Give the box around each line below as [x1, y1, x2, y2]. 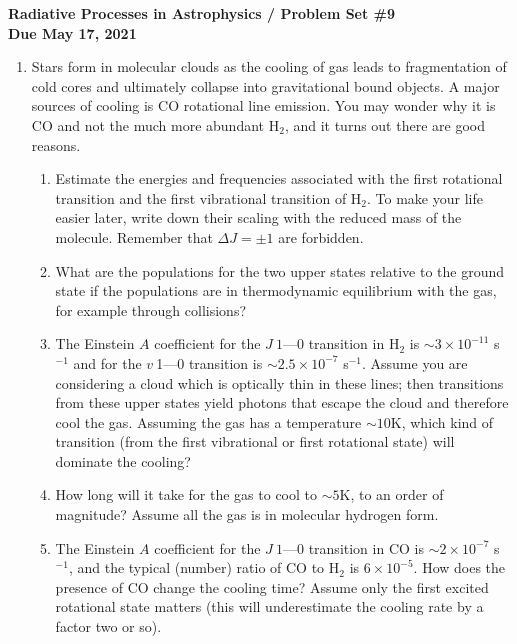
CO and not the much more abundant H [31, 114, 280, 135]
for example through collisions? [55, 299, 247, 320]
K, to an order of [339, 484, 444, 505]
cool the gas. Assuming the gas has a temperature [55, 411, 362, 432]
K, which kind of [390, 411, 494, 432]
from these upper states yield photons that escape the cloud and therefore [55, 392, 509, 413]
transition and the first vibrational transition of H [55, 187, 362, 208]
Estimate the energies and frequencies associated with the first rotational [55, 168, 503, 189]
